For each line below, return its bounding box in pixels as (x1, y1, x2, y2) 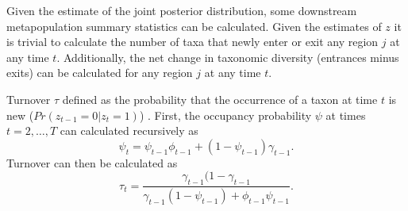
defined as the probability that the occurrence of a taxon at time (62, 90, 378, 107)
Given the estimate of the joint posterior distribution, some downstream (6, 2, 357, 18)
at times (325, 106, 366, 123)
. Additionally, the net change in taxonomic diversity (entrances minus (56, 48, 399, 65)
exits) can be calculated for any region (6, 64, 193, 81)
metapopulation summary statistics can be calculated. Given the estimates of (6, 17, 382, 34)
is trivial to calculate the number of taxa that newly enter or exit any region (6, 33, 379, 50)
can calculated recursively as (60, 122, 198, 139)
